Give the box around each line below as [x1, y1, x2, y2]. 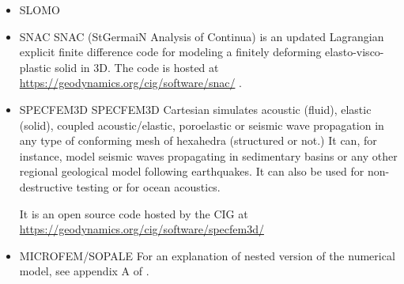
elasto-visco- [325, 44, 384, 60]
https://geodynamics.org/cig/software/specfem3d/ [19, 221, 264, 237]
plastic [19, 59, 51, 75]
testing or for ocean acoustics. [76, 178, 221, 195]
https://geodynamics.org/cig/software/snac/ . [19, 74, 242, 91]
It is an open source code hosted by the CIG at [19, 205, 248, 222]
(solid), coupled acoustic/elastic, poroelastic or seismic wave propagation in [19, 116, 384, 133]
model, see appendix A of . [19, 263, 149, 279]
